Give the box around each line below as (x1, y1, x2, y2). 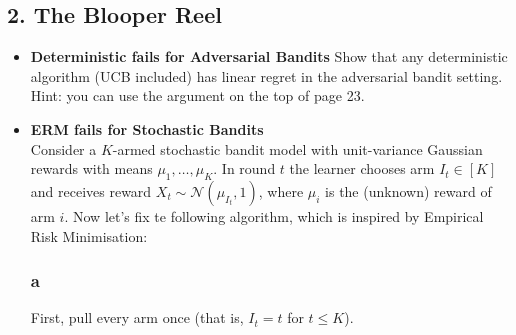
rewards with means (30, 158, 153, 179)
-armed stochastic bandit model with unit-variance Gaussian (112, 138, 483, 159)
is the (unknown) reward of (325, 180, 492, 201)
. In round (213, 158, 276, 179)
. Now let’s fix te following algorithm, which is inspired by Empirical (64, 205, 484, 226)
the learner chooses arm (289, 158, 435, 179)
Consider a (30, 138, 97, 159)
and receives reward (30, 180, 152, 201)
